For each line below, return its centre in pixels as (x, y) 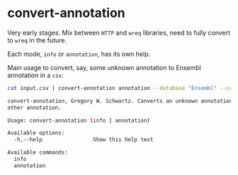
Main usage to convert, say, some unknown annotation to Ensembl (104, 67)
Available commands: (38, 153)
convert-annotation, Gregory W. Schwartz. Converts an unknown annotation (120, 101)
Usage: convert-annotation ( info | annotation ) (79, 120)
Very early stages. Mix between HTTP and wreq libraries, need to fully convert (119, 33)
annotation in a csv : (35, 75)
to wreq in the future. (37, 40)
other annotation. (34, 108)
